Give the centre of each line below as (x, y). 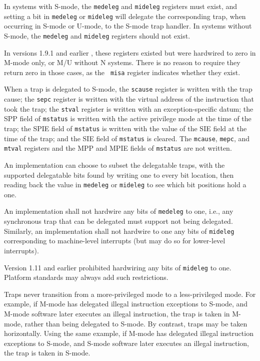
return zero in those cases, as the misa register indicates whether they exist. (122, 72)
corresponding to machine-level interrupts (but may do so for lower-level (115, 241)
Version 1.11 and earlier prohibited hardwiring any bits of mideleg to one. (118, 267)
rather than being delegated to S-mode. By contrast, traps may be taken (136, 323)
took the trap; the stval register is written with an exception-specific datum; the (129, 108)
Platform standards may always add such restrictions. (86, 277)
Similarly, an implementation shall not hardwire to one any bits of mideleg (119, 231)
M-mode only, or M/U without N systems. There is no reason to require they (122, 62)
